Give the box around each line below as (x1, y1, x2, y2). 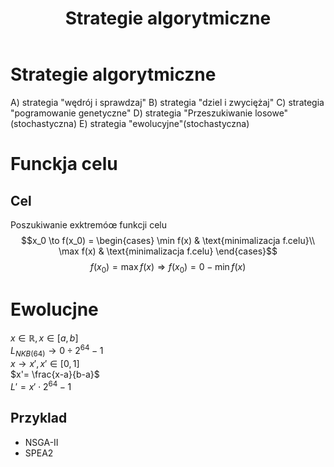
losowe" (254, 107, 289, 119)
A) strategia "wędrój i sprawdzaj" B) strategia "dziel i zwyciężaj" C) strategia (10, 96, 325, 108)
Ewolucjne (10, 298, 99, 321)
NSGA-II (24, 436, 59, 448)
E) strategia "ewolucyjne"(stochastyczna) (79, 117, 250, 129)
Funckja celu (10, 153, 118, 176)
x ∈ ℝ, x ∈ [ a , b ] (10, 332, 79, 344)
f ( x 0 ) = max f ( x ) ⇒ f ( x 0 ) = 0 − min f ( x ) (89, 260, 247, 275)
